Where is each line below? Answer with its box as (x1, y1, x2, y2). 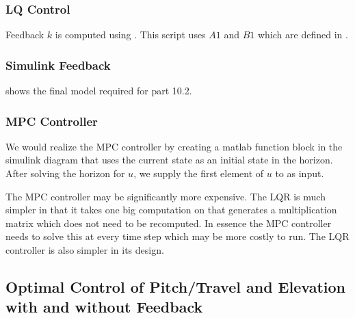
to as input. (275, 166, 324, 181)
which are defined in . (258, 27, 348, 42)
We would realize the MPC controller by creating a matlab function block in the (5, 139, 343, 153)
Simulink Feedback (5, 56, 111, 73)
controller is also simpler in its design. (5, 243, 164, 256)
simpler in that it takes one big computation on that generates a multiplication (5, 202, 337, 217)
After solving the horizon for (5, 166, 125, 181)
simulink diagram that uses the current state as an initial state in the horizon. (5, 153, 333, 167)
